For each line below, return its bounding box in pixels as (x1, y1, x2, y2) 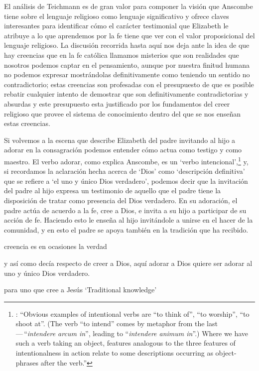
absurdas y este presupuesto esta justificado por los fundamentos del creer (4, 98, 230, 109)
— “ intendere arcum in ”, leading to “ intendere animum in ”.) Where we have (15, 328, 249, 338)
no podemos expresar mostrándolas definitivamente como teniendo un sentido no (4, 69, 250, 80)
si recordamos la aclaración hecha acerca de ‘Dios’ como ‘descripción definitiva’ (4, 166, 245, 176)
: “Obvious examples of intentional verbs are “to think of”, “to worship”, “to (15, 308, 250, 319)
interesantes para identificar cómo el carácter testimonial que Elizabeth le (4, 20, 229, 31)
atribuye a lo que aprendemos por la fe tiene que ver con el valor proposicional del (4, 30, 255, 40)
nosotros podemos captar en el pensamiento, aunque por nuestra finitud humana (4, 59, 250, 70)
